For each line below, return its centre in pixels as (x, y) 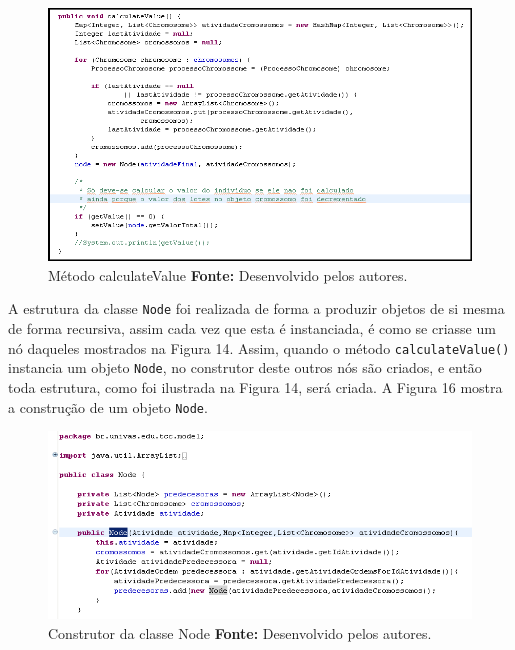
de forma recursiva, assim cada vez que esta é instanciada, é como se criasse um (252, 328)
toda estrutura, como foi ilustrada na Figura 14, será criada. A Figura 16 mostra (255, 387)
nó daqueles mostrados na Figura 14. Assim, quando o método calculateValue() (259, 347)
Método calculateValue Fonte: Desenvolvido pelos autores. (228, 274)
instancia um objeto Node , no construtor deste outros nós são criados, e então (245, 367)
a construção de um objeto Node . (108, 406)
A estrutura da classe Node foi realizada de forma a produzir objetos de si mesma (256, 308)
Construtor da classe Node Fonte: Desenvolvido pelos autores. (240, 632)
